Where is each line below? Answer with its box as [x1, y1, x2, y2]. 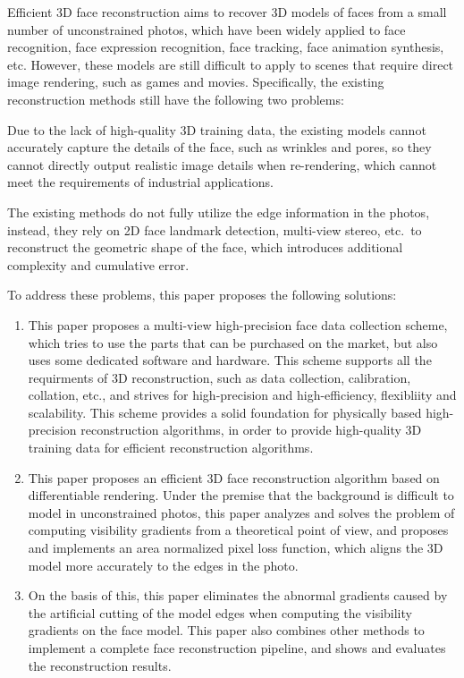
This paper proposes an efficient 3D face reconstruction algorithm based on [28, 468, 440, 487]
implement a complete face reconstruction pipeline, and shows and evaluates [28, 639, 446, 657]
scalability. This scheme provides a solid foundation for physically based [28, 403, 422, 421]
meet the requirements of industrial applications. [7, 173, 274, 191]
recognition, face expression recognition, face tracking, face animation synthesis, [7, 38, 444, 56]
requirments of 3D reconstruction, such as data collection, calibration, [28, 368, 411, 386]
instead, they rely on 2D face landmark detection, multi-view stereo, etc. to [7, 220, 422, 239]
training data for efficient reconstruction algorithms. [28, 438, 314, 457]
